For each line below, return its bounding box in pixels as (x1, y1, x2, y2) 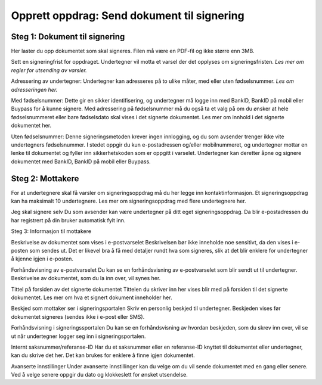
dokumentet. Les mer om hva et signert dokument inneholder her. (11, 294, 172, 301)
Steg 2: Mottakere (11, 173, 79, 184)
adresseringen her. (11, 86, 58, 93)
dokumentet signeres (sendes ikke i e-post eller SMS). (11, 313, 145, 320)
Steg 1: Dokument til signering (11, 32, 125, 42)
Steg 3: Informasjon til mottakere (11, 228, 92, 235)
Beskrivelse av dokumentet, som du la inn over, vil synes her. (11, 275, 161, 282)
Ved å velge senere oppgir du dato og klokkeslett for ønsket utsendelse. (11, 371, 188, 378)
